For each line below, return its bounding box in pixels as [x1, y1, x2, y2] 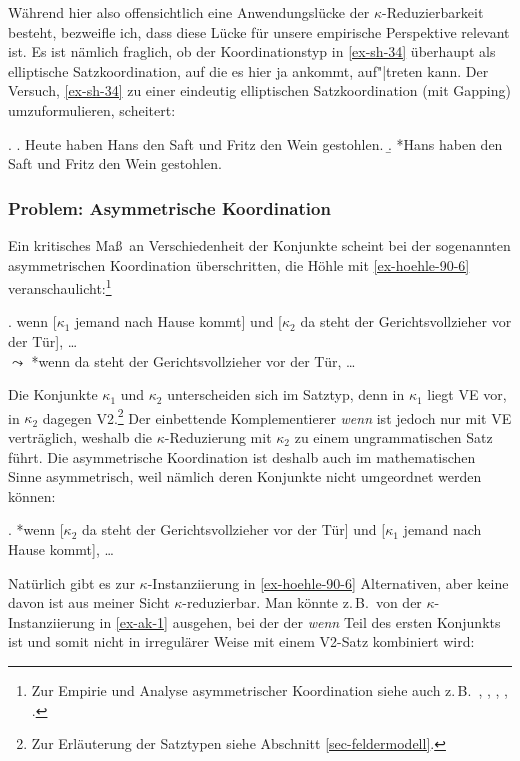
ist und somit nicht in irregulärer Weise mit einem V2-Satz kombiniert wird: [8, 631, 475, 652]
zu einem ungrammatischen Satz [294, 427, 493, 448]
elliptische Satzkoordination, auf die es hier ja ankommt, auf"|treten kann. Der [8, 60, 489, 81]
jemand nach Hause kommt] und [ [75, 311, 283, 332]
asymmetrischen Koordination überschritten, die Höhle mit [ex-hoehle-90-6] [8, 254, 470, 275]
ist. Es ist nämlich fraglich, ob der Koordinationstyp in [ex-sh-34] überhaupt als [8, 41, 496, 62]
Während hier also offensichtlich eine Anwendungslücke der [8, 2, 370, 22]
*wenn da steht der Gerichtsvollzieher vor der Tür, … [31, 350, 356, 371]
